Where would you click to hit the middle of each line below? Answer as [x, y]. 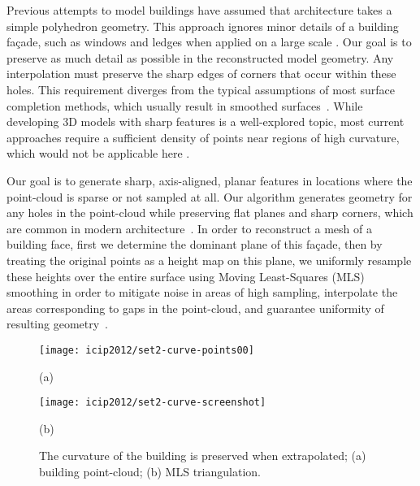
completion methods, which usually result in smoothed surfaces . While [185, 105]
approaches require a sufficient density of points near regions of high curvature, [203, 137]
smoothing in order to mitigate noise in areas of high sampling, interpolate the [202, 292]
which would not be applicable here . [98, 153]
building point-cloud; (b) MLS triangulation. [150, 471]
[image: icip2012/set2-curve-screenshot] [153, 403]
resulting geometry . [58, 324]
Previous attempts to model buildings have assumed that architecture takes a [199, 10]
